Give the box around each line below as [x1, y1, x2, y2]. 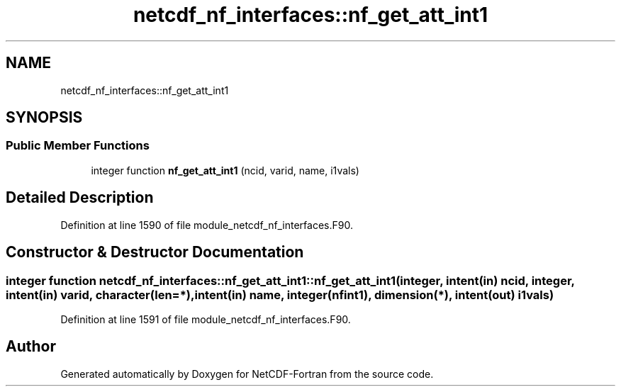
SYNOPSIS [6, 108, 83, 127]
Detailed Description [6, 189, 154, 207]
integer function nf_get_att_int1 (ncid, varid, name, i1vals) [91, 164, 359, 177]
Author [6, 337, 56, 356]
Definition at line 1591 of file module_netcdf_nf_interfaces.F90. [60, 313, 351, 325]
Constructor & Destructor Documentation [6, 243, 304, 262]
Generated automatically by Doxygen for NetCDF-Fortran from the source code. [60, 367, 434, 380]
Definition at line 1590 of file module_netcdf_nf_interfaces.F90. [60, 218, 353, 231]
